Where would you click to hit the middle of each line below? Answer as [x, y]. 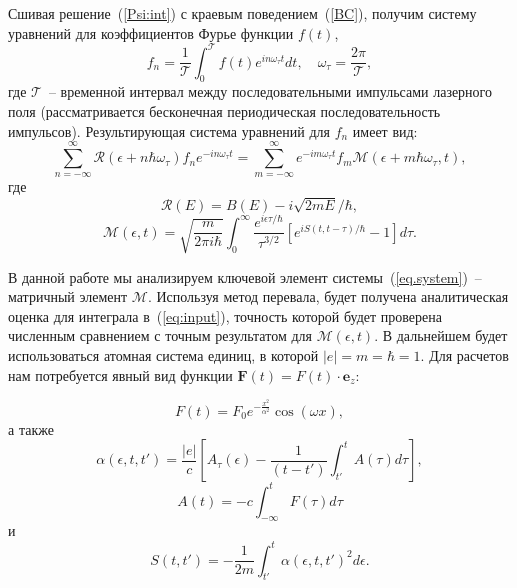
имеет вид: [385, 130]
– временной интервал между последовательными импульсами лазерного [270, 91]
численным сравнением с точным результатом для [160, 335]
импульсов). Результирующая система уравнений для [169, 130]
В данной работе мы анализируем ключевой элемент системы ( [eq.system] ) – [245, 276]
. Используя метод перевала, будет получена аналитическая [328, 296]
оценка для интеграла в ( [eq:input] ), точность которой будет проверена [225, 315]
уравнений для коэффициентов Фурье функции [151, 32]
